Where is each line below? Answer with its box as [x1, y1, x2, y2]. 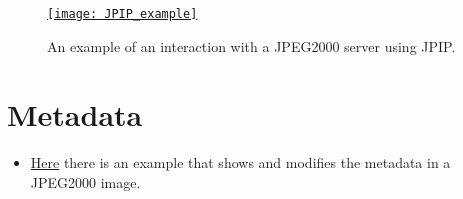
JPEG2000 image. [30, 171, 141, 192]
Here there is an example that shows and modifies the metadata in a [30, 152, 451, 173]
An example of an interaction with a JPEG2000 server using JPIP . [47, 35, 456, 56]
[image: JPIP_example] [47, 7, 198, 21]
